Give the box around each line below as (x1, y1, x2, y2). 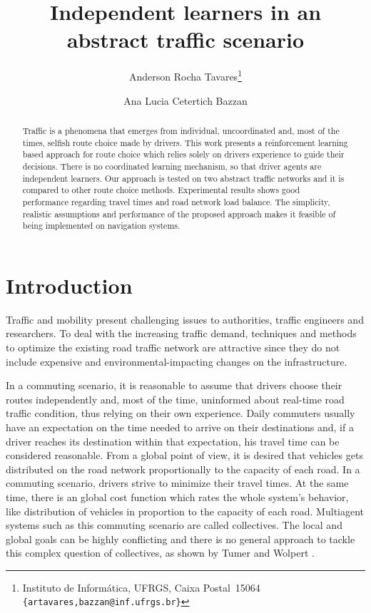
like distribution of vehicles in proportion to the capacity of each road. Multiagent (6, 503, 365, 518)
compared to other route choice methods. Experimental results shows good (22, 184, 300, 196)
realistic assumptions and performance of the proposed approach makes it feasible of (22, 207, 336, 220)
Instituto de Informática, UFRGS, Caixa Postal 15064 (22, 579, 260, 594)
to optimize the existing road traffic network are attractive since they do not (6, 339, 340, 354)
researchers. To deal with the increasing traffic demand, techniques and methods (6, 326, 357, 341)
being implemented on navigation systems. (22, 220, 181, 232)
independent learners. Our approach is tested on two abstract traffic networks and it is (22, 172, 345, 184)
